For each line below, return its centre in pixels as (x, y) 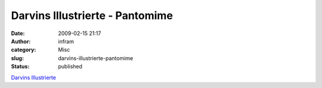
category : (24, 50)
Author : (21, 41)
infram (66, 41)
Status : (20, 67)
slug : (17, 58)
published (70, 67)
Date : (18, 33)
